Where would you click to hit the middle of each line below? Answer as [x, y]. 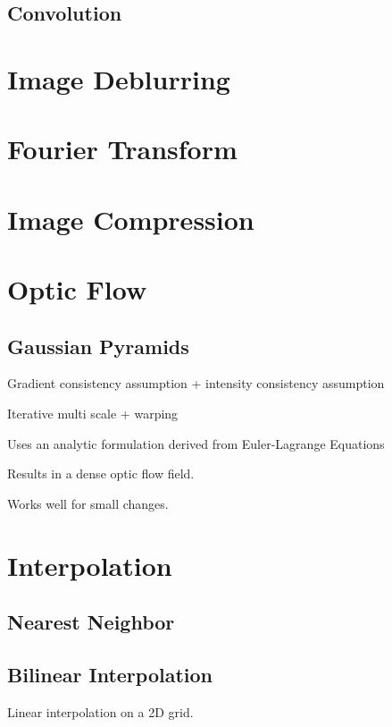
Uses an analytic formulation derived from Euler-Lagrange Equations [196, 443]
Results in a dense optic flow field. [101, 473]
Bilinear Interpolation [110, 674]
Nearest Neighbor [91, 622]
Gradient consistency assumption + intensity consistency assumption [196, 383]
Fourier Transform [122, 149]
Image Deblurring [119, 78]
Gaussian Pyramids [98, 346]
